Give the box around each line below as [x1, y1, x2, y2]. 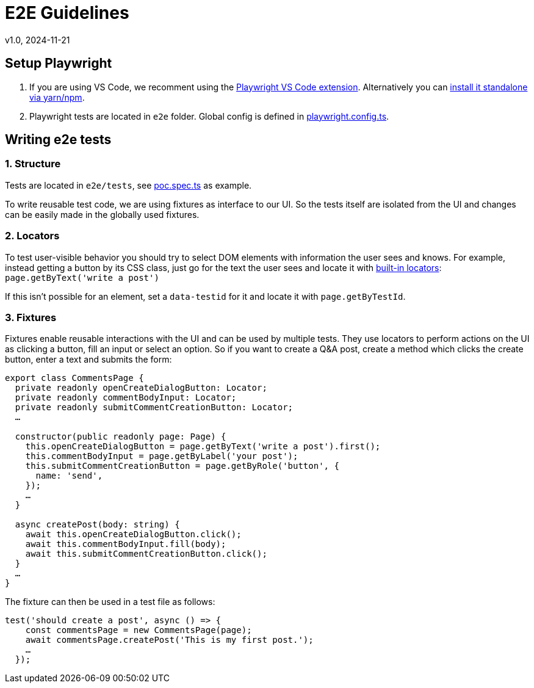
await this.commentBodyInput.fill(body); [25, 539, 226, 549]
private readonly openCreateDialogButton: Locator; [15, 383, 267, 393]
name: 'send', [35, 471, 103, 481]
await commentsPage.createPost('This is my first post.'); [25, 635, 314, 645]
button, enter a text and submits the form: [5, 354, 172, 365]
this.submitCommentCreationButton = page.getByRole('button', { [25, 461, 339, 471]
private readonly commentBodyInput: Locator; [15, 393, 237, 403]
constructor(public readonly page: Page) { [15, 432, 226, 442]
